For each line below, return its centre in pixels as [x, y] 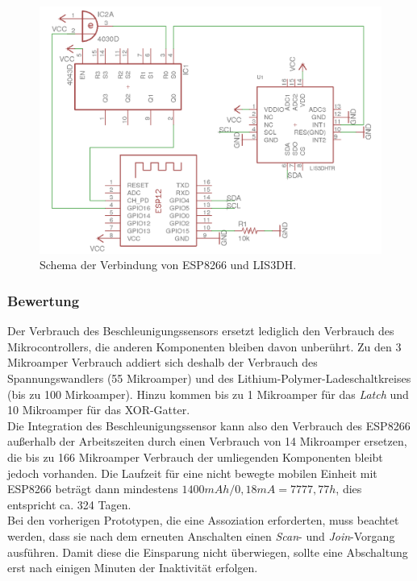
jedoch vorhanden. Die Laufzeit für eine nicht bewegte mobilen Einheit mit [192, 473]
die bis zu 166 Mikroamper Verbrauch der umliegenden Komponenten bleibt [195, 456]
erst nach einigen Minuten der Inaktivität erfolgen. [133, 568]
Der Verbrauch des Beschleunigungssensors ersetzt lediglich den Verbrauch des [201, 331]
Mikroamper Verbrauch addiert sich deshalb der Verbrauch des [163, 362]
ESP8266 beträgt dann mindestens [93, 489]
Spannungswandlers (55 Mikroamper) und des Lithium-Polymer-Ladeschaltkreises [209, 378]
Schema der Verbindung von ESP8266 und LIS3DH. [168, 265]
